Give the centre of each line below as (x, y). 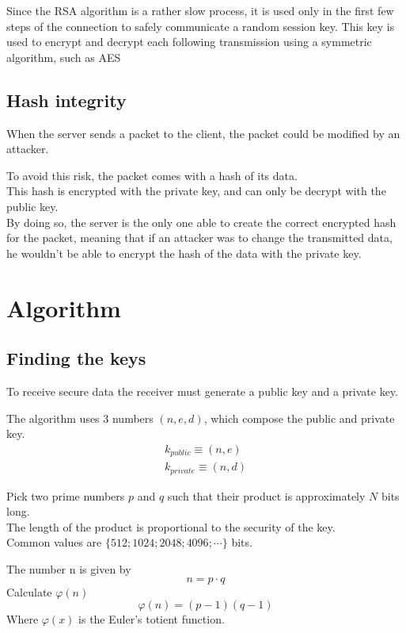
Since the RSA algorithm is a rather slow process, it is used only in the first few (200, 10)
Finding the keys (76, 358)
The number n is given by (69, 569)
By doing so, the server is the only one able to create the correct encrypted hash (201, 222)
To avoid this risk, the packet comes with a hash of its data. (152, 175)
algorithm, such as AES (64, 57)
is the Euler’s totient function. (152, 619)
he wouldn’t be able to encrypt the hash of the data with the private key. (184, 253)
